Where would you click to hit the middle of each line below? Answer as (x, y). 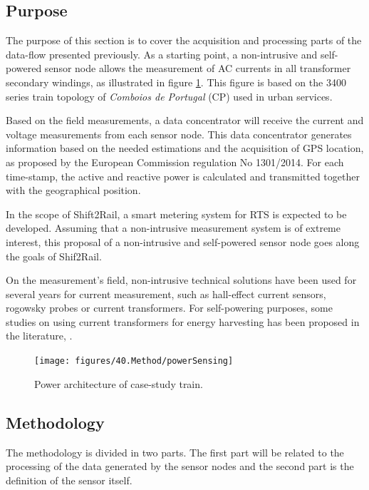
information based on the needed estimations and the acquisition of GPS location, (185, 148)
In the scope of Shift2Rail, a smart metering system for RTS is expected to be (176, 214)
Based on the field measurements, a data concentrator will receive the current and (185, 120)
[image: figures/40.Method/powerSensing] (134, 361)
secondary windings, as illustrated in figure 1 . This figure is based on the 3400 (176, 82)
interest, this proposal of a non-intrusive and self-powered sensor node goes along (183, 241)
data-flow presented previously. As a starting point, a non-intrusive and (162, 54)
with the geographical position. (73, 190)
